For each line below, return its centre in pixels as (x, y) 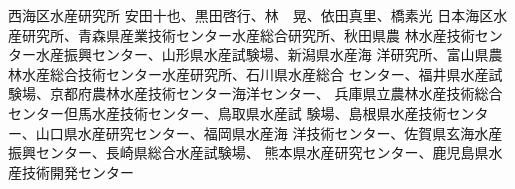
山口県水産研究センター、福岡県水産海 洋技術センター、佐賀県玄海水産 (269, 132)
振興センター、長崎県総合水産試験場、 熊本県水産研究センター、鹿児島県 (248, 152)
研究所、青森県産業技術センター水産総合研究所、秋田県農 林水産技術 (248, 34)
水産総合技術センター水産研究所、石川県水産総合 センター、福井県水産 (255, 73)
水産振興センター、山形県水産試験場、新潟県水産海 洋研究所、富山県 (262, 54)
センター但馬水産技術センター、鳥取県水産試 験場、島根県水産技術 (227, 112)
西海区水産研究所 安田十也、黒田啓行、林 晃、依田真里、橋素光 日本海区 (251, 15)
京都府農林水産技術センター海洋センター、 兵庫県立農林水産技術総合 (276, 93)
